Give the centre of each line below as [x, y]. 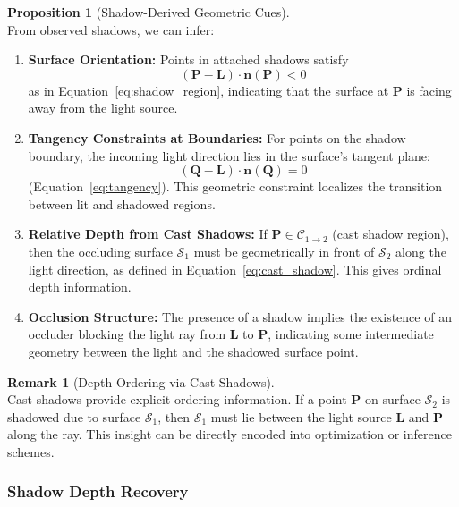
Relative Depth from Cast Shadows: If [148, 234]
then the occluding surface [100, 251]
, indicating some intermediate [351, 334]
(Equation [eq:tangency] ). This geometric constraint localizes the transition [235, 186]
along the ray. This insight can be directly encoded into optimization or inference [229, 434]
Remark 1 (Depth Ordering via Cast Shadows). [141, 381]
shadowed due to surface [74, 416]
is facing [429, 90]
